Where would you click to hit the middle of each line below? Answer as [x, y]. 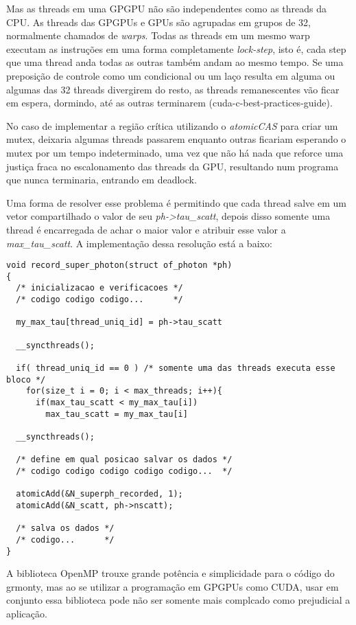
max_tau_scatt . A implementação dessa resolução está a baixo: [139, 243]
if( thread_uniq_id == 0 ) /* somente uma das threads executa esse [176, 368]
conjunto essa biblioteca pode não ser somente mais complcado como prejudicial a [178, 600]
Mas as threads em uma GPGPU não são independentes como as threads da [167, 8]
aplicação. [27, 613]
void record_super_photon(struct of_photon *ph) [119, 265]
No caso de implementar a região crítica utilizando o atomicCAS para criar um [172, 125]
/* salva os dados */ [65, 529]
